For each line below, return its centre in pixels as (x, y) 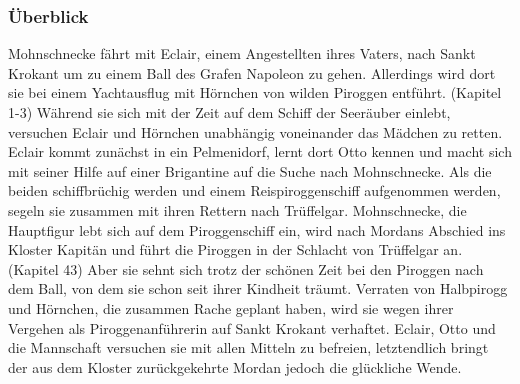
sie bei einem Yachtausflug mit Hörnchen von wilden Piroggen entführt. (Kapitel (255, 92)
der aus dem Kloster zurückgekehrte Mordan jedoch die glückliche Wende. (235, 366)
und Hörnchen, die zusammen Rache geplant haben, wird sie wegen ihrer (231, 307)
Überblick (48, 15)
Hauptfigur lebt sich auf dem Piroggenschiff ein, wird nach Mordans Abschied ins (257, 229)
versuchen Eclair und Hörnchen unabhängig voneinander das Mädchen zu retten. (255, 131)
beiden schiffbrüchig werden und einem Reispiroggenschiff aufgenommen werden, (254, 190)
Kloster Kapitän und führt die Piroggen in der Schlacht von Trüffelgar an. (235, 249)
